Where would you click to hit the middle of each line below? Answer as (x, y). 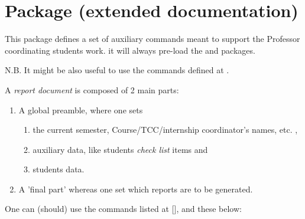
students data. (59, 169)
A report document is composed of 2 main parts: (92, 89)
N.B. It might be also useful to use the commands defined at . (117, 70)
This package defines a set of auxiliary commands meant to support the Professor (152, 39)
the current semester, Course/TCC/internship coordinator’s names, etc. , (165, 130)
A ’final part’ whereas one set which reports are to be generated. (136, 189)
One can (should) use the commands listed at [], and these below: (123, 209)
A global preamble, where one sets (81, 109)
